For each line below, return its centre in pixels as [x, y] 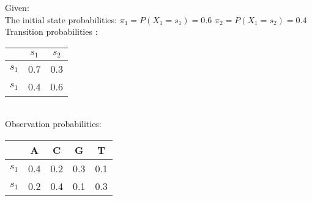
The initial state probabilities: [61, 19]
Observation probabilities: [53, 124]
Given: [17, 7]
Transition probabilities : [51, 31]
